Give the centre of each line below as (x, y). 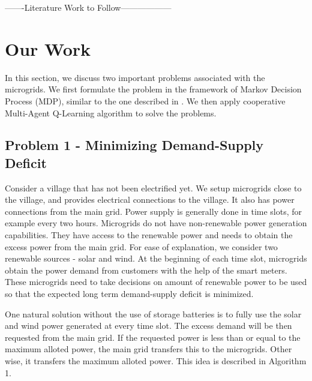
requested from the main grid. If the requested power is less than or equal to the (153, 337)
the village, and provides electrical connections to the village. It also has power (150, 199)
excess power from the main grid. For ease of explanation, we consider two (141, 246)
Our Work (48, 48)
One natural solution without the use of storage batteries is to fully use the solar (153, 313)
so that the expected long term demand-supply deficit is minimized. (129, 294)
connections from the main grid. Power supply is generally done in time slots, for (154, 211)
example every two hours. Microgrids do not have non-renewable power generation (156, 223)
